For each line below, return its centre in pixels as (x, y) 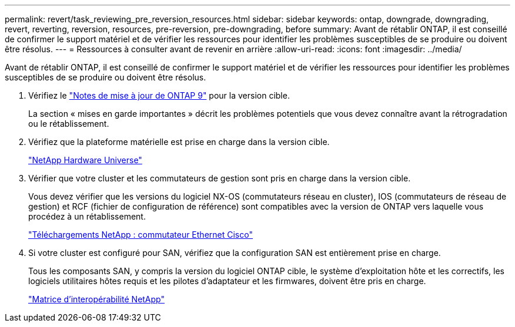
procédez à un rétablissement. (87, 216)
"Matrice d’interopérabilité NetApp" (96, 299)
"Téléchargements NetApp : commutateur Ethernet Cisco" (141, 235)
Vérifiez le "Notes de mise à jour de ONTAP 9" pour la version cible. (159, 95)
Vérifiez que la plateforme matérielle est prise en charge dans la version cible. (179, 142)
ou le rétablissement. (69, 124)
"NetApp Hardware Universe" (85, 160)
